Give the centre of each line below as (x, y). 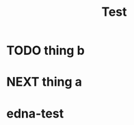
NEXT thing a (44, 82)
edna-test (35, 113)
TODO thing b (45, 50)
